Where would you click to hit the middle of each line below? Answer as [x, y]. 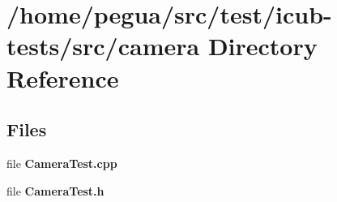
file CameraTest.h [55, 190]
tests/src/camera [103, 46]
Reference [63, 77]
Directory [262, 46]
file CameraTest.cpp [62, 163]
